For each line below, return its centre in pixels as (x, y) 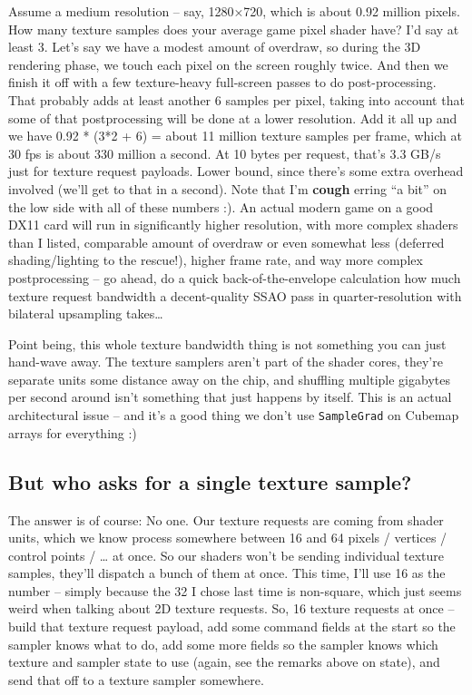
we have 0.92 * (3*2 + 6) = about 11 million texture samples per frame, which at (235, 136)
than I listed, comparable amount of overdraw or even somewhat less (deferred (226, 242)
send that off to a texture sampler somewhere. (136, 679)
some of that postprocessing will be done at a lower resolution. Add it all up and (233, 117)
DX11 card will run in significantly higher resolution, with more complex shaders (233, 225)
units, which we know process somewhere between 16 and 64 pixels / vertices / (228, 538)
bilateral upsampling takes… (86, 313)
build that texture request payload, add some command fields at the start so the (232, 626)
